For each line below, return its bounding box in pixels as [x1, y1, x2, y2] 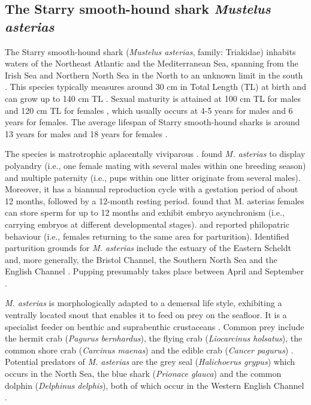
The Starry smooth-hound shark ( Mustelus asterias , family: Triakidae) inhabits [5, 45, 296, 58]
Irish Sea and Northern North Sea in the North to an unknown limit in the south [5, 68, 303, 81]
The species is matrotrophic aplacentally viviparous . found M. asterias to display [5, 147, 306, 160]
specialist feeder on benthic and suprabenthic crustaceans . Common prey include [5, 320, 304, 333]
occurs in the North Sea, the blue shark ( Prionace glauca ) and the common [5, 367, 282, 380]
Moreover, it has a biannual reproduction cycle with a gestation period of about [5, 183, 298, 195]
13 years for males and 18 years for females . [5, 127, 168, 140]
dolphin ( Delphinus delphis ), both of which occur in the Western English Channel [5, 379, 304, 391]
